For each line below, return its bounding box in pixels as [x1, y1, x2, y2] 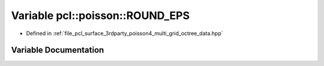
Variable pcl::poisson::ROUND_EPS [11, 9, 190, 22]
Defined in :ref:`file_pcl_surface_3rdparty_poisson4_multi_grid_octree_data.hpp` [26, 30, 223, 37]
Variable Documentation [11, 45, 104, 55]
